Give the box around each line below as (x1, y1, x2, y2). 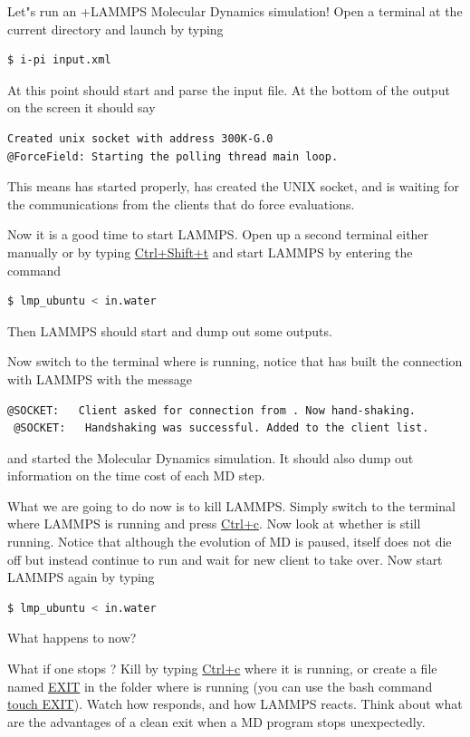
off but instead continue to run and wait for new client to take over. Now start (7, 549, 443, 568)
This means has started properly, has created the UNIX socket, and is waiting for (7, 177, 459, 196)
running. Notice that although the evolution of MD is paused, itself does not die (7, 532, 452, 551)
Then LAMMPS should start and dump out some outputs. (7, 321, 332, 340)
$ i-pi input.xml (7, 53, 111, 67)
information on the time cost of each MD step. (7, 466, 265, 485)
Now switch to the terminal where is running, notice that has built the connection (7, 352, 463, 371)
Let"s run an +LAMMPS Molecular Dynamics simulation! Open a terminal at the (7, 2, 463, 20)
